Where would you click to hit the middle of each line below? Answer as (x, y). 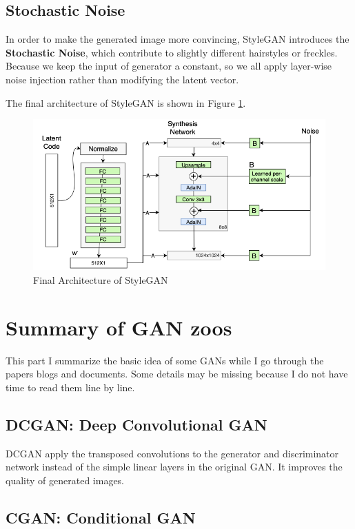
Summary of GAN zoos (119, 327)
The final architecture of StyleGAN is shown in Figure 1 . (126, 102)
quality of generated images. (65, 480)
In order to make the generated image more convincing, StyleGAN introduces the (177, 39)
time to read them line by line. (70, 387)
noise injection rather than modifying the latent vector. (122, 79)
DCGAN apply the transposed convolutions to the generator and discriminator (172, 453)
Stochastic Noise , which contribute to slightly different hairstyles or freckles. (172, 52)
